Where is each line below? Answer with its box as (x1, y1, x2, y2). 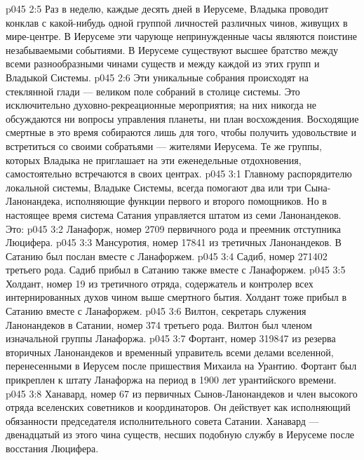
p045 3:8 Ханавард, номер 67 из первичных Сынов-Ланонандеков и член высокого (6, 386, 358, 400)
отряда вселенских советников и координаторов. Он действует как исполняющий (6, 400, 351, 414)
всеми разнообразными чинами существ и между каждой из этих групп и (6, 56, 320, 71)
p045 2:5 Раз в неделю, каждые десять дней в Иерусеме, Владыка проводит (6, 1, 329, 15)
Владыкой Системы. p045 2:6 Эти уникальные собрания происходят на (6, 69, 309, 84)
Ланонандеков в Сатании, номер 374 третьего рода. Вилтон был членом (6, 317, 312, 332)
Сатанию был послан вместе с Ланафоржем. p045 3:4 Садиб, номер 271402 (6, 248, 328, 263)
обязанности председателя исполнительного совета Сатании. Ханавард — (6, 413, 319, 428)
